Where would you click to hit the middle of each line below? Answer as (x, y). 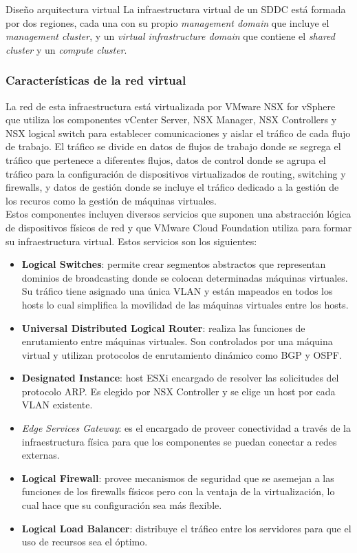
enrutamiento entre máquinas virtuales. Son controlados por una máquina (177, 341)
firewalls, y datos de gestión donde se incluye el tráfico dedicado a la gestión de (172, 187)
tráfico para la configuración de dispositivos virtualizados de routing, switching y (176, 173)
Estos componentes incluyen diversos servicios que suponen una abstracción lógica (178, 214)
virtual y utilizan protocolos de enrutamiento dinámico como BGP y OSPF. (182, 354)
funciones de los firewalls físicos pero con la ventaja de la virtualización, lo (178, 491)
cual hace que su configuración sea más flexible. (122, 505)
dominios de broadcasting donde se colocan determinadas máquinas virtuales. (185, 277)
